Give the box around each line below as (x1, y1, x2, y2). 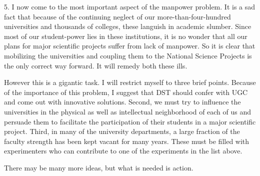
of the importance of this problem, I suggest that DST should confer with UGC (4, 86, 248, 97)
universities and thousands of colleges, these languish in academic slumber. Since (4, 21, 251, 31)
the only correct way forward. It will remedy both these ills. (4, 60, 187, 70)
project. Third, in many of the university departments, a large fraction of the (4, 126, 240, 136)
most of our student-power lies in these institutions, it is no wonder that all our (4, 30, 247, 41)
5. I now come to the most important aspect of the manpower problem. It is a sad (4, 1, 255, 11)
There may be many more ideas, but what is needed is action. (4, 162, 193, 172)
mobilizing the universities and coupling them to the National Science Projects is (4, 50, 252, 60)
